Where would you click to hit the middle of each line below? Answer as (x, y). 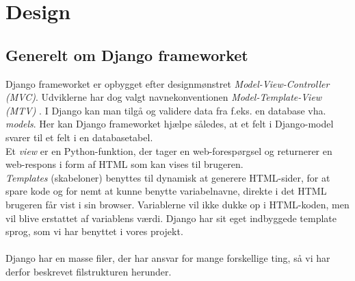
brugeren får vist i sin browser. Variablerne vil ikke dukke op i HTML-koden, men (177, 204)
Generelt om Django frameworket (127, 54)
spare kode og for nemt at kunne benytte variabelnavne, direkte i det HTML (166, 191)
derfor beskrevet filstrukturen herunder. (89, 271)
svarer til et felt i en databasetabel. (79, 137)
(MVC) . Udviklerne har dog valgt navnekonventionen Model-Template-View (164, 97)
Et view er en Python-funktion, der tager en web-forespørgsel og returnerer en (169, 150)
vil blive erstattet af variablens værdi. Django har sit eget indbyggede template (171, 218)
